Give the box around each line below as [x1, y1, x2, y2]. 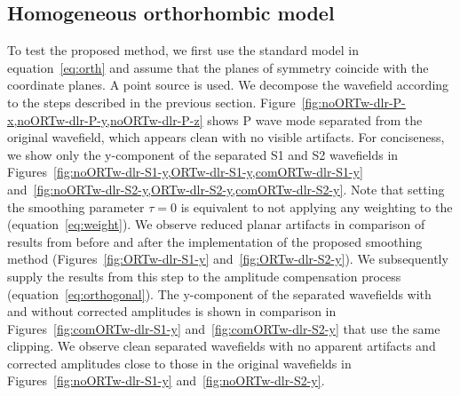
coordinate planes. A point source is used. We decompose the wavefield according [7, 75, 449, 94]
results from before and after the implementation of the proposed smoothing [7, 232, 423, 250]
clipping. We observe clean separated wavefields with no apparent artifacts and [7, 337, 436, 355]
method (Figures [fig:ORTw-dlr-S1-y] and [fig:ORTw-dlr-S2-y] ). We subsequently [7, 249, 448, 268]
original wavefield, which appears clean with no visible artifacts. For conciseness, [7, 128, 445, 147]
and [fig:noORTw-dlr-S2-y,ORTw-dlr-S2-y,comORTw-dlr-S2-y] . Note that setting [7, 179, 445, 198]
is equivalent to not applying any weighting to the [180, 197, 453, 216]
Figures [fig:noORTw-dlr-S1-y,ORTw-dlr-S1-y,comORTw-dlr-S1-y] [7, 162, 363, 181]
